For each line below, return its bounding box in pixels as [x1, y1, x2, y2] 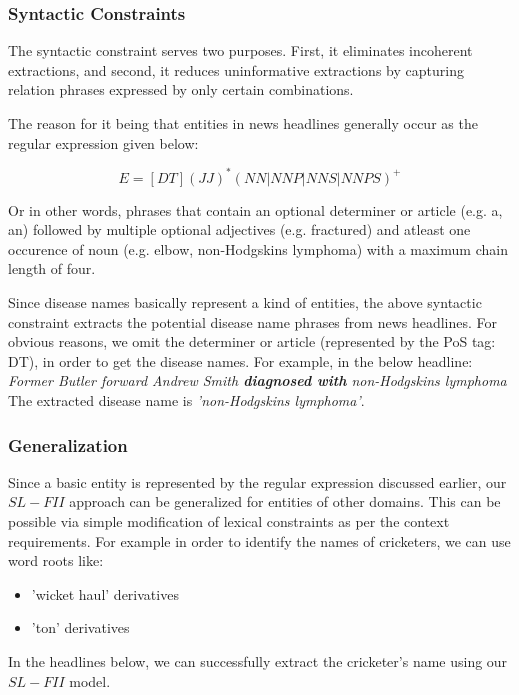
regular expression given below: [8, 132, 199, 153]
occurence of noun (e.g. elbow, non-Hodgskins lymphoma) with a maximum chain [8, 238, 508, 259]
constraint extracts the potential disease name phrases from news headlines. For [8, 311, 498, 332]
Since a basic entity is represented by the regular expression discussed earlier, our [8, 471, 507, 492]
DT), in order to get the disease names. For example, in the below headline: [8, 350, 473, 371]
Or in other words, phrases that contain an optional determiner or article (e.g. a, [8, 199, 503, 220]
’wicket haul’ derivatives [31, 583, 179, 604]
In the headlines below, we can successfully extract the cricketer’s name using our [8, 651, 508, 671]
